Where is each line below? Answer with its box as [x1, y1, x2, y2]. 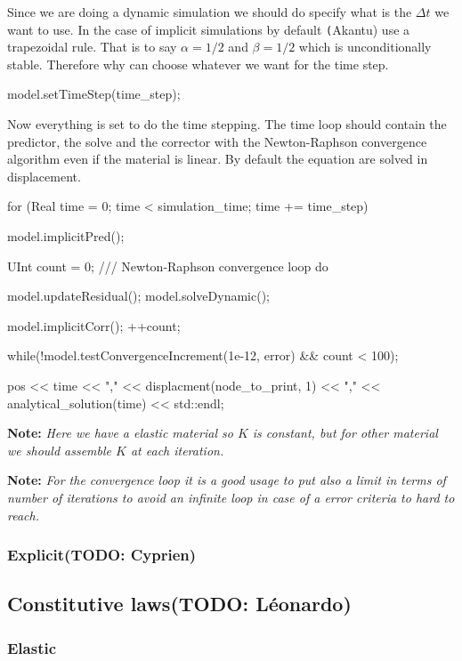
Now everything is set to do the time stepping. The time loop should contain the [7, 115, 447, 133]
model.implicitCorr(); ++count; [7, 316, 181, 335]
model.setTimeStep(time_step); [7, 85, 181, 103]
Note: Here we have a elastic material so [7, 423, 233, 442]
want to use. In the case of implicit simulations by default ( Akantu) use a [7, 20, 410, 38]
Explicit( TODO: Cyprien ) [7, 544, 197, 566]
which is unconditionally [298, 37, 432, 56]
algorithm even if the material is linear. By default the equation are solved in [7, 149, 428, 168]
